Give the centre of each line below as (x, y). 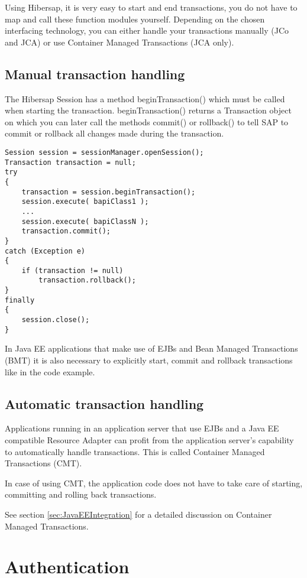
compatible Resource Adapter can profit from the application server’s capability (149, 440)
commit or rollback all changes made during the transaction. (114, 133)
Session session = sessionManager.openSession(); (104, 152)
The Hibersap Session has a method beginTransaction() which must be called (145, 98)
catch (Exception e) (45, 251)
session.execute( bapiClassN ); (85, 221)
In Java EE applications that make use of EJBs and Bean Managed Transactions (151, 348)
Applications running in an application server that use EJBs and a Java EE (142, 428)
